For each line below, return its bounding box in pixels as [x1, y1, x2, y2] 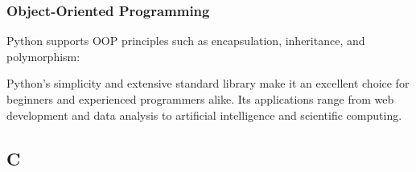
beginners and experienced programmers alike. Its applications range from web [6, 91, 394, 107]
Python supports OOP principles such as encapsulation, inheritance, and [6, 32, 365, 49]
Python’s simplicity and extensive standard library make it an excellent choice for [6, 75, 410, 92]
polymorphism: [6, 47, 80, 64]
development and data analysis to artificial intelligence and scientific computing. [6, 106, 402, 123]
